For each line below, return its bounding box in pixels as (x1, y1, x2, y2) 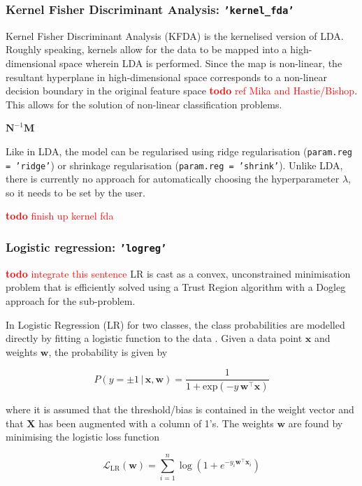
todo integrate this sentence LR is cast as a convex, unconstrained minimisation (6, 266, 351, 280)
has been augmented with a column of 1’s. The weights (38, 415, 274, 430)
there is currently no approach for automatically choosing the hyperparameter (6, 171, 340, 186)
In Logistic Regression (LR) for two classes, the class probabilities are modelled (6, 317, 345, 331)
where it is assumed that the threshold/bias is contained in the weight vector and (6, 402, 354, 417)
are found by (288, 415, 343, 430)
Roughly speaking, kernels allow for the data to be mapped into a (6, 42, 287, 57)
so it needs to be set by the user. (6, 185, 145, 199)
